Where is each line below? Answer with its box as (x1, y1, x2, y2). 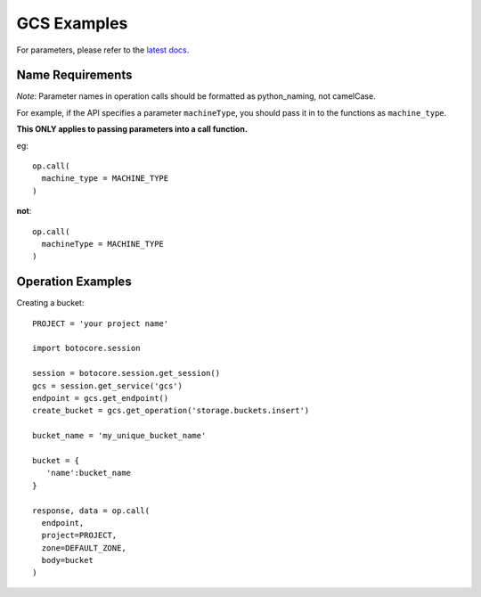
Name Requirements (16, 68, 133, 83)
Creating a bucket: (16, 298, 85, 308)
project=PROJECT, (41, 530, 118, 541)
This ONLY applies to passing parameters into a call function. (16, 124, 249, 135)
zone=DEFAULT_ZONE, (41, 543, 126, 552)
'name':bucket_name (45, 468, 132, 478)
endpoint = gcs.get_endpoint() (32, 393, 169, 403)
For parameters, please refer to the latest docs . (16, 45, 190, 55)
